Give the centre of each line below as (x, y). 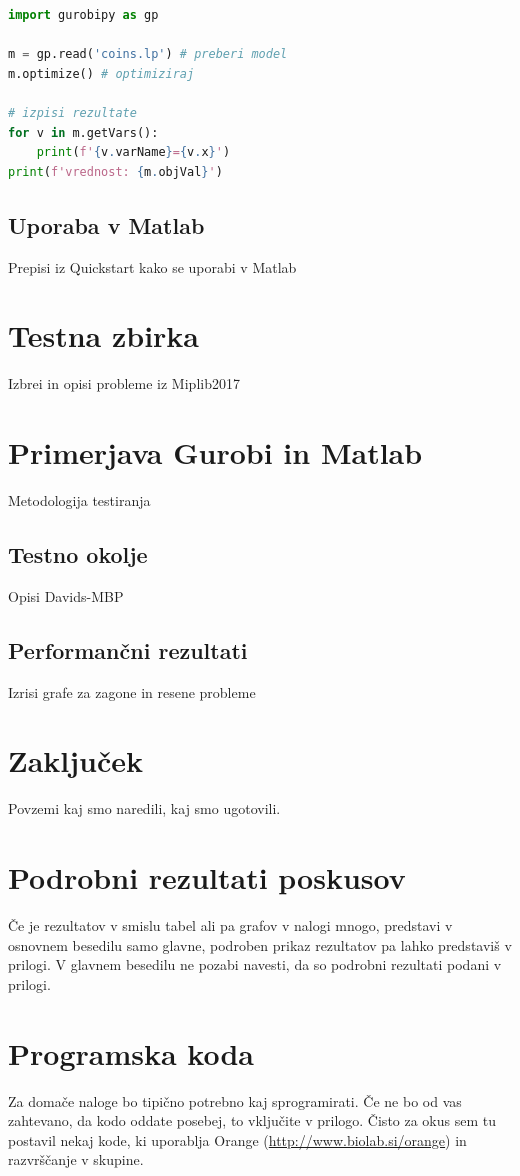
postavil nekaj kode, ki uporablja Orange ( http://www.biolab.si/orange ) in (237, 1139)
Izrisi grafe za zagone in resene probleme (132, 691)
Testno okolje (78, 553)
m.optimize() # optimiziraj (101, 73)
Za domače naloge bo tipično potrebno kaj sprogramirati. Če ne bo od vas (235, 1100)
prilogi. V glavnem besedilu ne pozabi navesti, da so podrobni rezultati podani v (255, 964)
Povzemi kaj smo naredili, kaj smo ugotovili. (144, 808)
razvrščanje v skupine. (76, 1159)
